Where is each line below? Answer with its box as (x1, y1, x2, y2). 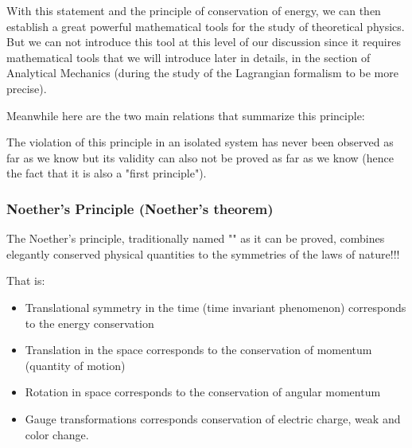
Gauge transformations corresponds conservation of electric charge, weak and (25, 410, 401, 427)
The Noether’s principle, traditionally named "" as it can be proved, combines (6, 230, 385, 247)
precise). (6, 80, 47, 96)
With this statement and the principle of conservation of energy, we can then (6, 2, 381, 18)
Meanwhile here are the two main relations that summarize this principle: (6, 107, 365, 123)
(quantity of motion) (25, 356, 126, 373)
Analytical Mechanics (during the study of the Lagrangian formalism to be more (6, 64, 398, 81)
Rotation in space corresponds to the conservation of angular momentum (25, 384, 381, 400)
